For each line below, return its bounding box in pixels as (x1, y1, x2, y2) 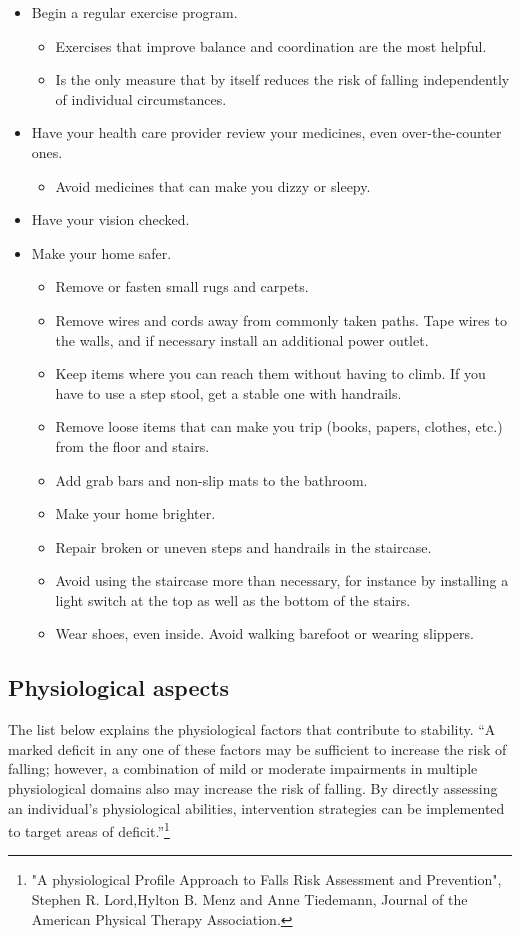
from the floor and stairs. (55, 435, 210, 456)
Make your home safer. (31, 242, 172, 263)
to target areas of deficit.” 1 (8, 818, 170, 841)
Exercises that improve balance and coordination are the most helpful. (55, 35, 487, 56)
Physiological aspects (8, 672, 230, 703)
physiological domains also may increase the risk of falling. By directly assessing (8, 778, 498, 799)
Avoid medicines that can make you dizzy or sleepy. (55, 175, 371, 196)
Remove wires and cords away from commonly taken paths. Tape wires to (55, 309, 507, 330)
